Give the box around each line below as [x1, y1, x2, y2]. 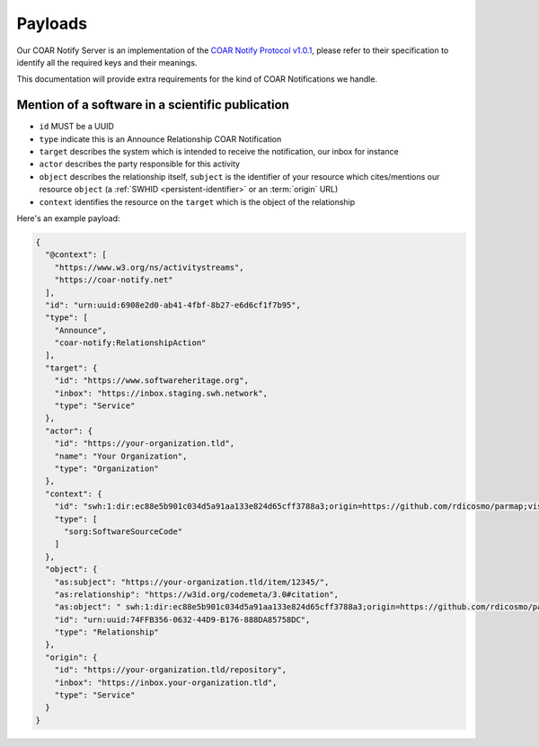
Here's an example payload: [16, 212, 120, 224]
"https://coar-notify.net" [54, 275, 174, 285]
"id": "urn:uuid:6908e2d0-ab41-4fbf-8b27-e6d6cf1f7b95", [45, 299, 301, 310]
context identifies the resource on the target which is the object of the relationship [39, 196, 356, 207]
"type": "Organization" [54, 463, 159, 474]
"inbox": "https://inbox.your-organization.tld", [54, 677, 278, 688]
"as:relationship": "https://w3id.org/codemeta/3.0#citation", [54, 589, 340, 600]
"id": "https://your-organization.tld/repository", [54, 665, 287, 675]
